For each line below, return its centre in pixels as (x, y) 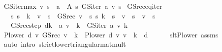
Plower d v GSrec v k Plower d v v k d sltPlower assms (111, 34)
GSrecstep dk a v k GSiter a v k (69, 25)
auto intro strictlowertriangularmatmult (65, 44)
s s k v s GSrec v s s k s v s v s (83, 15)
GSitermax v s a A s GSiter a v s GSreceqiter (83, 6)
